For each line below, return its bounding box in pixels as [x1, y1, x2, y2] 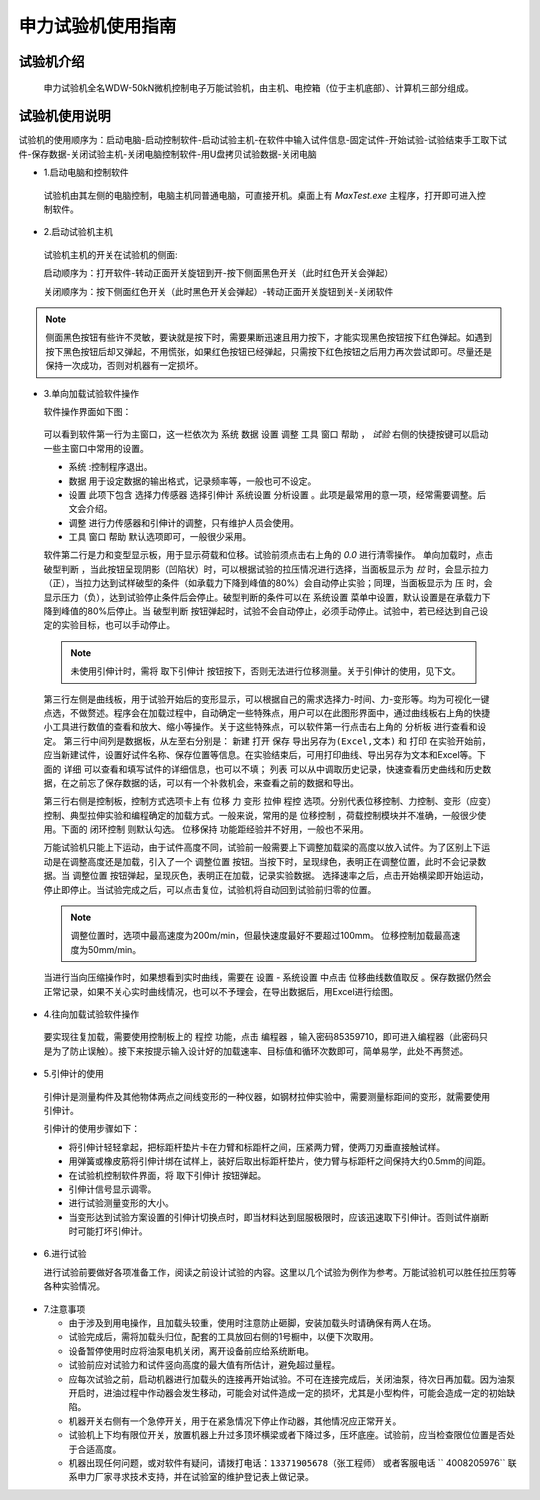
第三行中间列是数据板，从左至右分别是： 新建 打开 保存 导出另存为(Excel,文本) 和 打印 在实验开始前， [63, 735, 491, 747]
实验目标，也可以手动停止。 [60, 619, 175, 631]
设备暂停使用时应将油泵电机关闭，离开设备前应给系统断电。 [68, 1345, 314, 1357]
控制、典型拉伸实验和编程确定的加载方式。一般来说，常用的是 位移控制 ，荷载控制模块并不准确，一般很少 [43, 809, 478, 821]
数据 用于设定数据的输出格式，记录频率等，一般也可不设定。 [68, 475, 317, 487]
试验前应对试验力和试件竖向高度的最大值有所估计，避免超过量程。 [68, 1359, 340, 1371]
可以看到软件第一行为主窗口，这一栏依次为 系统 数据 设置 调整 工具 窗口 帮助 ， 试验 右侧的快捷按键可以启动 [43, 428, 489, 440]
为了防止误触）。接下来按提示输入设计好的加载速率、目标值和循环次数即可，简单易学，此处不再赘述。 [51, 1045, 469, 1057]
